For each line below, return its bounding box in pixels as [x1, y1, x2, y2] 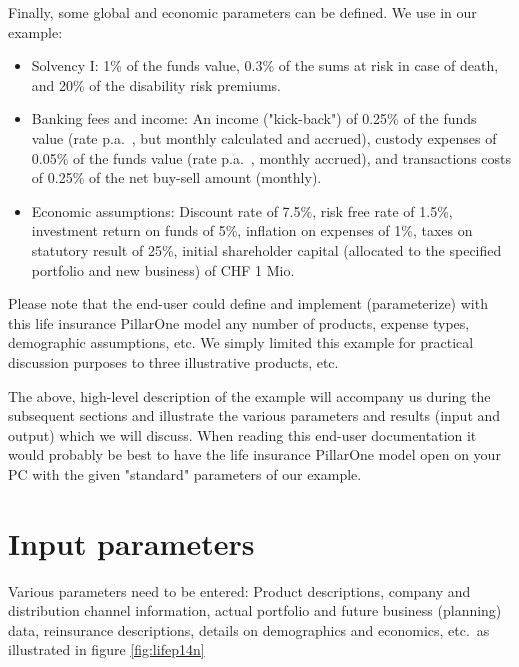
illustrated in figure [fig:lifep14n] [8, 639, 205, 660]
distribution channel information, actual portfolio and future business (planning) [8, 600, 502, 621]
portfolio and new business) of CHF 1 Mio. [31, 259, 295, 280]
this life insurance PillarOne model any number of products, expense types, [8, 312, 470, 333]
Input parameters [8, 522, 255, 563]
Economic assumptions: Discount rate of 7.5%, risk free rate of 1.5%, [31, 200, 453, 221]
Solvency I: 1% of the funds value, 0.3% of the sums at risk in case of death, [31, 55, 499, 76]
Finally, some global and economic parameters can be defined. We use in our [8, 2, 477, 22]
